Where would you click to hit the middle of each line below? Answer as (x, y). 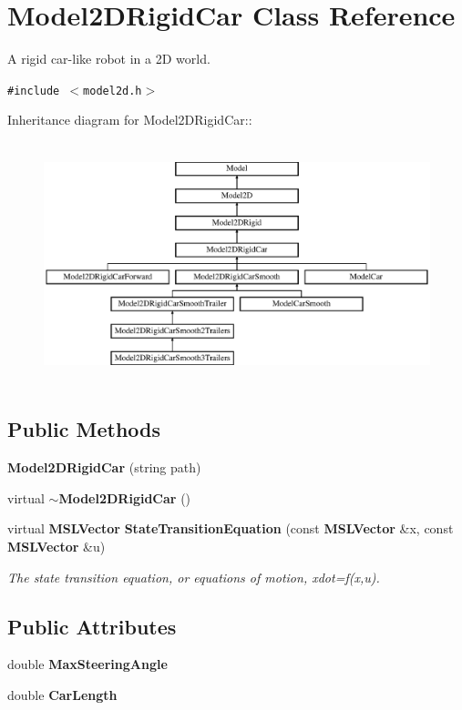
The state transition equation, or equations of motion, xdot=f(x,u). (194, 577)
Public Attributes (92, 626)
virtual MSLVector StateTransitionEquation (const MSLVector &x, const (231, 528)
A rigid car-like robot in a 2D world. (109, 59)
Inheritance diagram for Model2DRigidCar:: (130, 120)
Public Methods (84, 429)
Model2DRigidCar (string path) (104, 467)
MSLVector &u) (56, 547)
